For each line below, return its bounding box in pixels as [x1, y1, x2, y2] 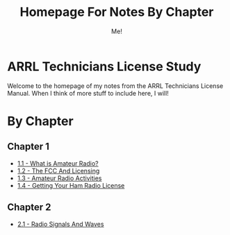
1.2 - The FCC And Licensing [17, 166, 100, 175]
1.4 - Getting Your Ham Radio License [17, 181, 125, 189]
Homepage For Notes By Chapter [19, 4, 214, 20]
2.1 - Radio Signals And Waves [17, 220, 104, 228]
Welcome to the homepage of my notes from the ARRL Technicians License [7, 81, 224, 90]
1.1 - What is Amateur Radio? [17, 159, 99, 167]
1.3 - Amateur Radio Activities [17, 174, 102, 182]
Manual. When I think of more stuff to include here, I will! [7, 89, 169, 97]
